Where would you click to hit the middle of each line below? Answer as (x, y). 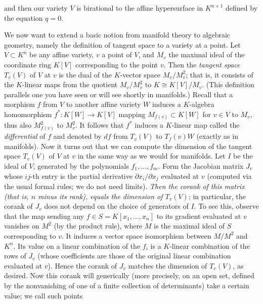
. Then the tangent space (202, 64)
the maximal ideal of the (207, 54)
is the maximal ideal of (189, 226)
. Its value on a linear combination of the (77, 245)
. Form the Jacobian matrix (201, 165)
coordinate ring (28, 64)
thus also (18, 125)
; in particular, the (217, 196)
